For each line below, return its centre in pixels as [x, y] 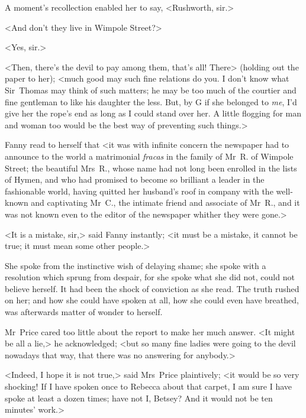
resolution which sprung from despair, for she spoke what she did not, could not [150, 277]
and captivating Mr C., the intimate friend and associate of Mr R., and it [165, 202]
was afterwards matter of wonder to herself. [84, 312]
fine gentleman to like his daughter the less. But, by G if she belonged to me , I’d [151, 101]
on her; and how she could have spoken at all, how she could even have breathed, [152, 300]
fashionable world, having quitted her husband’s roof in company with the [139, 191]
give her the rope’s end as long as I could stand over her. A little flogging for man [153, 113]
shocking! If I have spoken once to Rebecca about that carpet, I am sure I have [149, 386]
